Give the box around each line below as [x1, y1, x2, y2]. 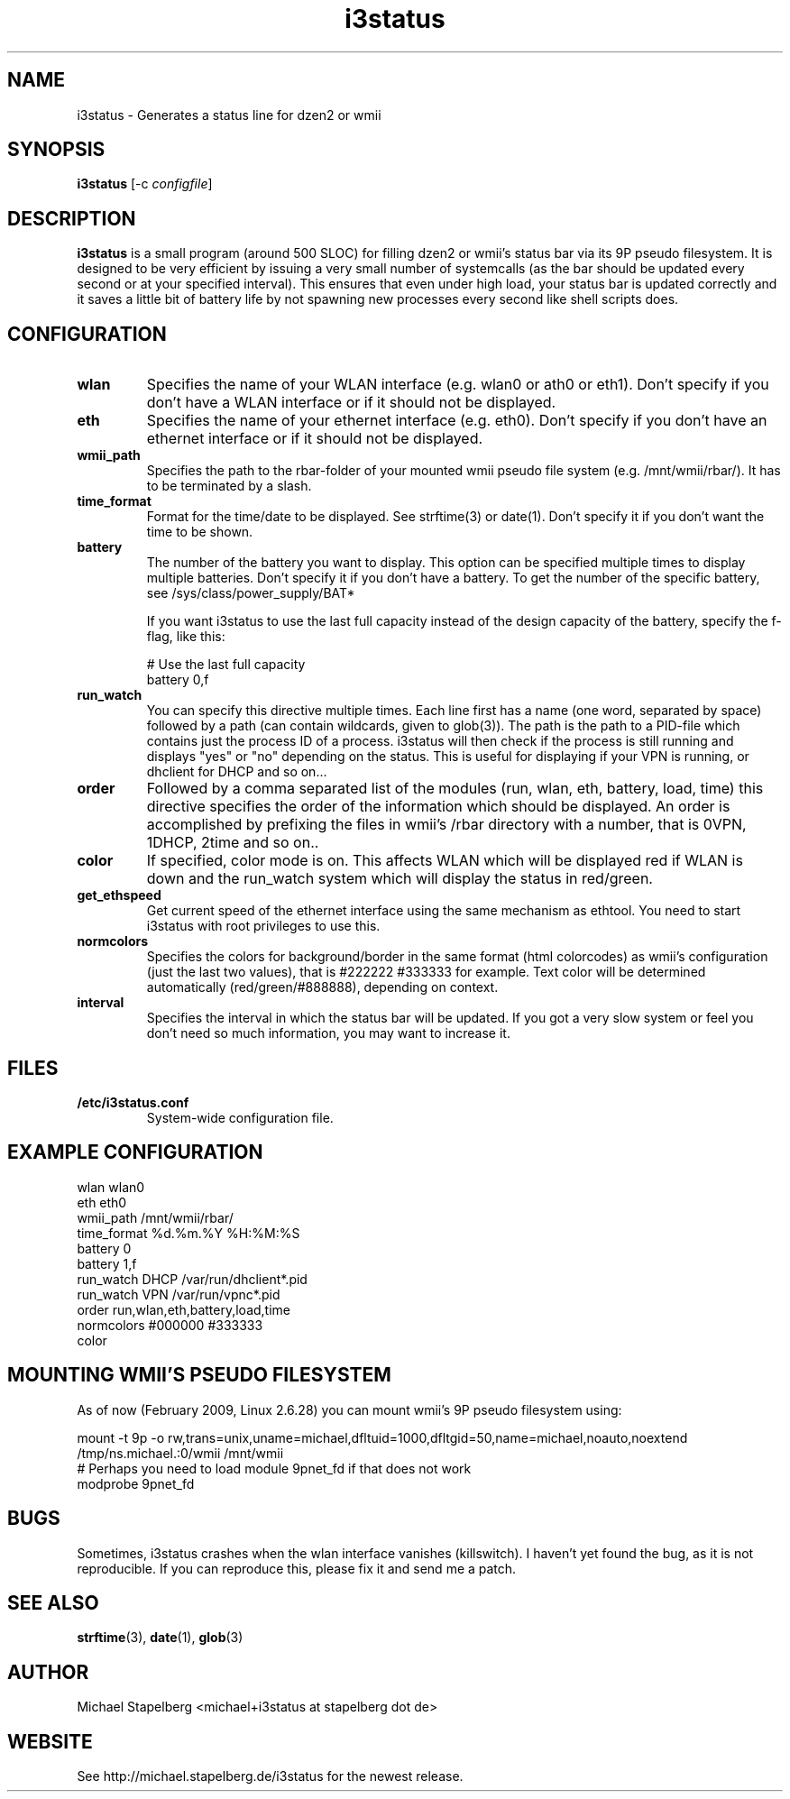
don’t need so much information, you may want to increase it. [146, 1025, 510, 1042]
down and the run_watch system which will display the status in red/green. [146, 869, 653, 888]
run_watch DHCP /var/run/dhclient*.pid [77, 1271, 308, 1287]
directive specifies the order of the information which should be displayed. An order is [146, 797, 730, 816]
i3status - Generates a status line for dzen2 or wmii [77, 106, 381, 123]
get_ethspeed [77, 887, 161, 904]
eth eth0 [77, 1194, 127, 1210]
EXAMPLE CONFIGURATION [7, 1141, 263, 1164]
